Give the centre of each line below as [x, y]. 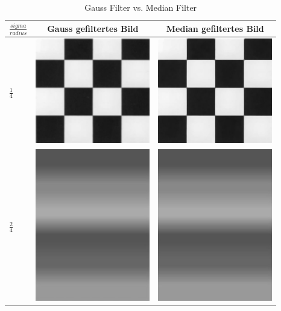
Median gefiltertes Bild [215, 28]
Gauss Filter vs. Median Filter [141, 7]
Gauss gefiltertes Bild [93, 28]
